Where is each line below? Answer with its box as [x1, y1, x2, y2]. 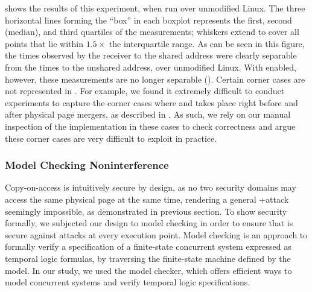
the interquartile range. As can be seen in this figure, [109, 37, 305, 49]
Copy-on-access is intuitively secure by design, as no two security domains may [5, 181, 296, 194]
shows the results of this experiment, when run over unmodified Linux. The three [5, 2, 305, 14]
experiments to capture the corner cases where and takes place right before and [5, 96, 298, 109]
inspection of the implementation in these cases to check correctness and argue [5, 119, 296, 132]
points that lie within [5, 37, 83, 49]
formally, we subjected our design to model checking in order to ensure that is [5, 217, 293, 229]
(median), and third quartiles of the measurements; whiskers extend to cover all [5, 25, 299, 38]
